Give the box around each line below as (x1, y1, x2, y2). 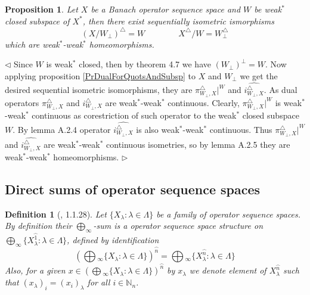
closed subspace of (5, 14, 70, 27)
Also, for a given (5, 264, 66, 277)
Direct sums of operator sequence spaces (5, 180, 261, 198)
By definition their (5, 219, 72, 232)
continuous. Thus (209, 123, 272, 135)
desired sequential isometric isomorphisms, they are (5, 83, 193, 96)
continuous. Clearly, (168, 96, 240, 108)
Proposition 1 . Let (5, 3, 78, 15)
